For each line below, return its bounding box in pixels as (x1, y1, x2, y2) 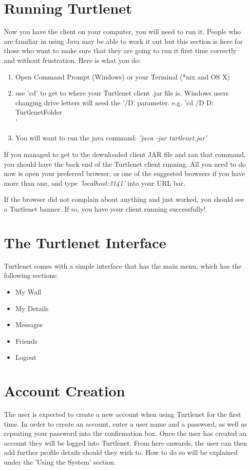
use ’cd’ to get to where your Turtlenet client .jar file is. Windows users (15, 88, 229, 98)
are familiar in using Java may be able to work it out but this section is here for (4, 36, 243, 46)
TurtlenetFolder (15, 107, 62, 117)
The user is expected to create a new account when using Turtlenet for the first (4, 409, 241, 419)
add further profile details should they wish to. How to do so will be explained (4, 447, 238, 457)
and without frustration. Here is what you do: (4, 55, 141, 65)
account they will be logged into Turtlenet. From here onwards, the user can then (4, 437, 247, 448)
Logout (15, 352, 37, 362)
